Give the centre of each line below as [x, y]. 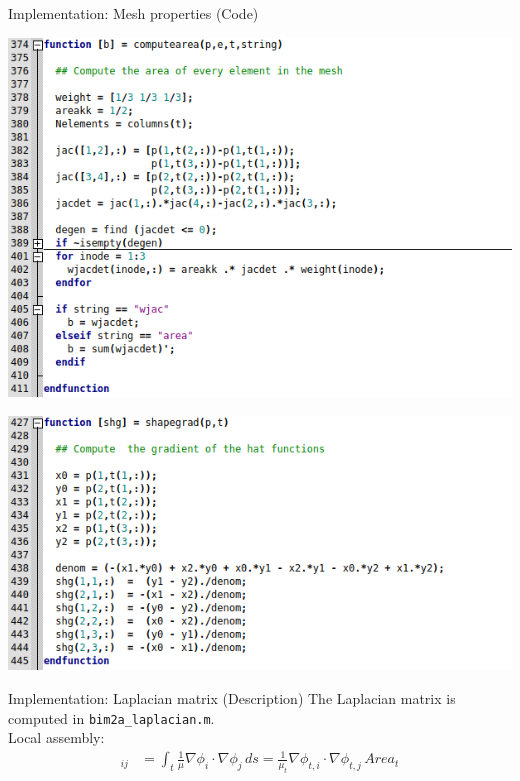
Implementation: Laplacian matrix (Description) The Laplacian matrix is [232, 698]
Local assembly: [56, 737]
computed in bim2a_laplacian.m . [111, 717]
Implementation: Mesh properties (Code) [133, 13]
